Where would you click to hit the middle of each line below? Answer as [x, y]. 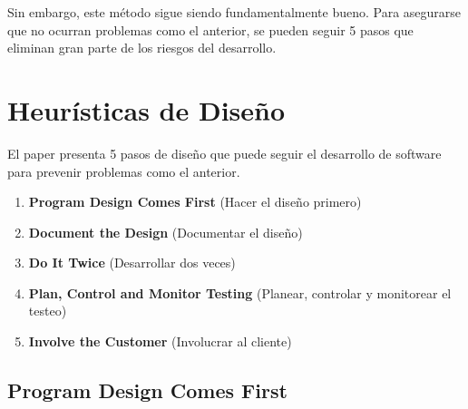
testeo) [48, 311]
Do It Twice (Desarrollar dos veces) [132, 263]
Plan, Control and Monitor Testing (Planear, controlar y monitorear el [240, 292]
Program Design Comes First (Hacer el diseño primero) [195, 202]
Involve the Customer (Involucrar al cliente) [160, 341]
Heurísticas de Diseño [146, 109]
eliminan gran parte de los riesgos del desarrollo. [142, 48]
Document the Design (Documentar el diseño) [166, 232]
